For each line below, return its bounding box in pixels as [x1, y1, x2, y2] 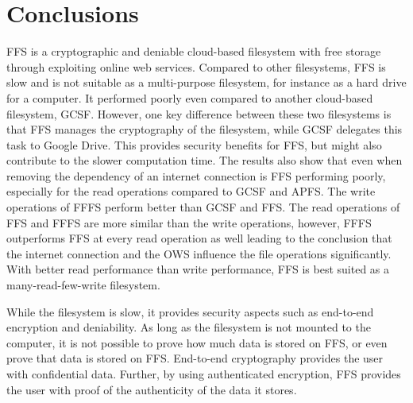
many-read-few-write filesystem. [6, 277, 160, 293]
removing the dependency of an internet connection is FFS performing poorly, [6, 167, 386, 184]
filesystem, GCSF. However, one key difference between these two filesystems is [6, 105, 392, 122]
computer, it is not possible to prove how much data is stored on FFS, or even [6, 334, 388, 351]
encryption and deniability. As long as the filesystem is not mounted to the [6, 319, 371, 335]
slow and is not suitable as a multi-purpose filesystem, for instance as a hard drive [6, 74, 407, 91]
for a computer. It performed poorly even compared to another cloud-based [6, 89, 373, 106]
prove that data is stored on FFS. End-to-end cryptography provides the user [6, 350, 384, 366]
